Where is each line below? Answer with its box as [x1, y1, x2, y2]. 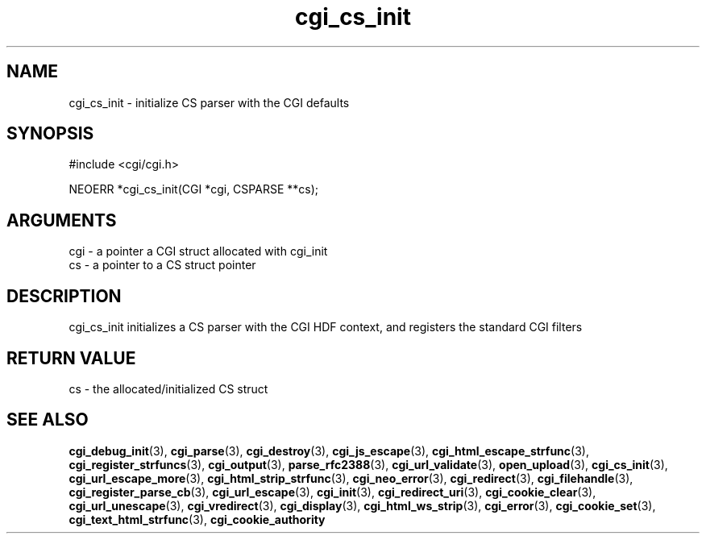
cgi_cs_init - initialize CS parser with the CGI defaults [69, 95, 350, 110]
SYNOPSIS [6, 123, 94, 144]
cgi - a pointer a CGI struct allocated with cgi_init [69, 244, 328, 259]
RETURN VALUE [6, 347, 136, 368]
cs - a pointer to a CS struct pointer [69, 258, 256, 272]
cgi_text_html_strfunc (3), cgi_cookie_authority [69, 512, 326, 526]
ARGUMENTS [6, 210, 117, 231]
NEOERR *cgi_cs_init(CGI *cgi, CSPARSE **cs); [69, 182, 318, 197]
